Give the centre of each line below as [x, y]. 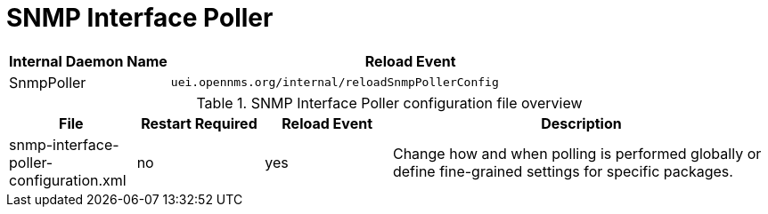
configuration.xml [68, 180]
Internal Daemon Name [88, 61]
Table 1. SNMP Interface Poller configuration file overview [389, 103]
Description [581, 123]
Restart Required [199, 123]
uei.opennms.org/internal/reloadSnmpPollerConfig [335, 83]
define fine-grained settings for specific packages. [563, 171]
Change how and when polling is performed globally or [577, 153]
